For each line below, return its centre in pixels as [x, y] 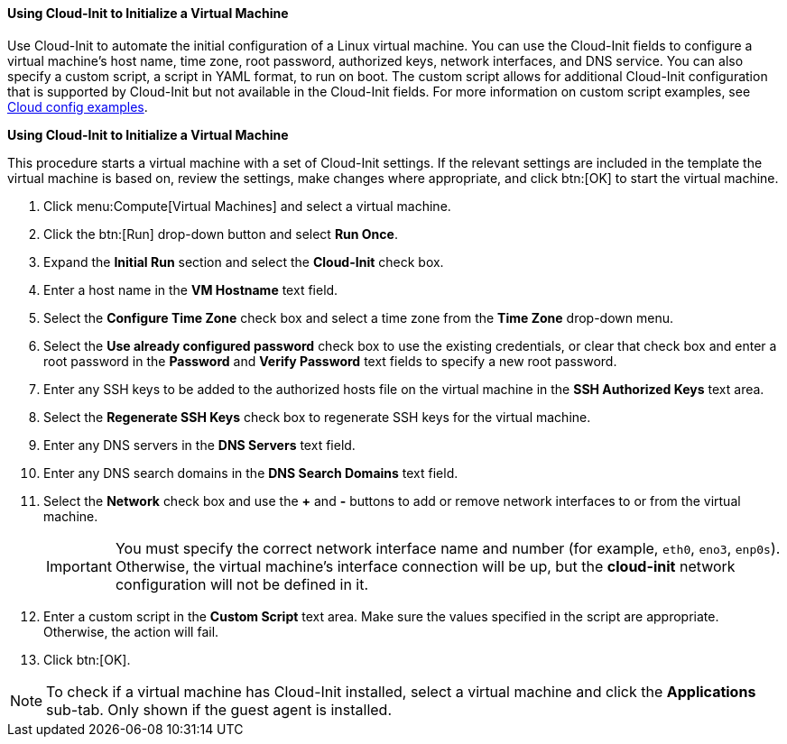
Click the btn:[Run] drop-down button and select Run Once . [221, 234]
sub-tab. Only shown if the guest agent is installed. [219, 709]
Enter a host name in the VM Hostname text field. [191, 289]
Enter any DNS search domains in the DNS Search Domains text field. [251, 473]
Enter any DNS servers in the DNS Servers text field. [199, 445]
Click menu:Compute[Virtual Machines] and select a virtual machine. [247, 206]
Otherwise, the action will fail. [131, 631]
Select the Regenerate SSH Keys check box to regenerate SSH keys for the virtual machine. [317, 417]
